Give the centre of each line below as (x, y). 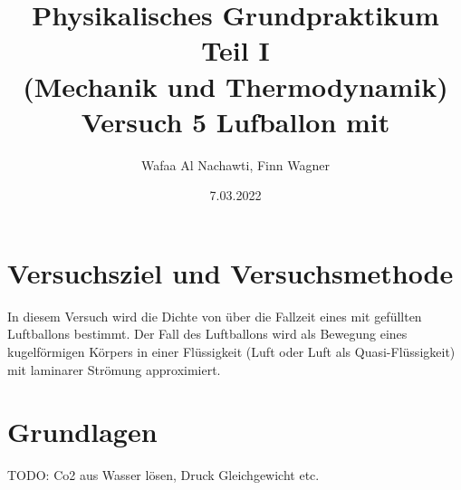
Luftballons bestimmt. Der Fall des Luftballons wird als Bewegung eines (207, 334)
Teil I (235, 50)
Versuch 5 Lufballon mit (235, 121)
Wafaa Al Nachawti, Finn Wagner (235, 164)
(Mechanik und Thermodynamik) (235, 86)
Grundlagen (82, 432)
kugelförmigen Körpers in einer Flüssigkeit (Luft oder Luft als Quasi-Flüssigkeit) (231, 351)
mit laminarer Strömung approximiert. (114, 369)
